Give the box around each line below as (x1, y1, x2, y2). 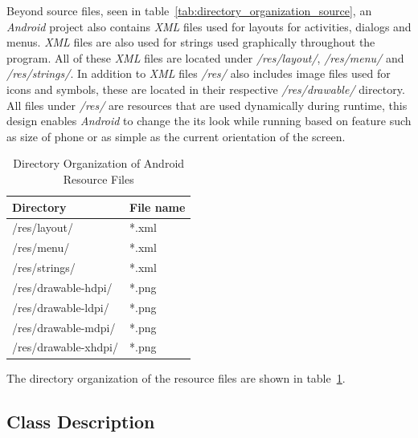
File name (129, 198, 186, 215)
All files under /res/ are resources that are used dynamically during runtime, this (6, 96, 408, 113)
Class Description (6, 408, 155, 433)
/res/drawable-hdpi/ (12, 278, 113, 295)
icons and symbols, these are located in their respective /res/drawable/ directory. (6, 80, 405, 97)
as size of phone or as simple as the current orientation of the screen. (6, 128, 346, 144)
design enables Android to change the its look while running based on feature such (6, 112, 412, 129)
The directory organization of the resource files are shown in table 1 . (6, 369, 346, 386)
